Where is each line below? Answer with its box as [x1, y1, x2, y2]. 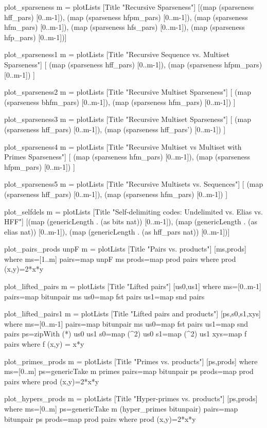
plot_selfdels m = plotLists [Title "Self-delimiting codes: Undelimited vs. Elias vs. [4, 206, 263, 217]
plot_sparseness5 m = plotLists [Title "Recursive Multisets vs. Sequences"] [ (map [4, 179, 263, 189]
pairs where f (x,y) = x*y [4, 338, 84, 349]
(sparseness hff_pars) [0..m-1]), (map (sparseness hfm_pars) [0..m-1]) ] [4, 188, 228, 199]
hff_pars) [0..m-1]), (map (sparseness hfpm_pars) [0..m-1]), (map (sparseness [4, 11, 248, 22]
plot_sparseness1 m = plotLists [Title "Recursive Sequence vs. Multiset [4, 49, 230, 60]
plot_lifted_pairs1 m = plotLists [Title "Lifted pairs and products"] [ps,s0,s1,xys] [4, 308, 261, 319]
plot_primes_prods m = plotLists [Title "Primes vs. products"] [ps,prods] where [4, 355, 258, 366]
